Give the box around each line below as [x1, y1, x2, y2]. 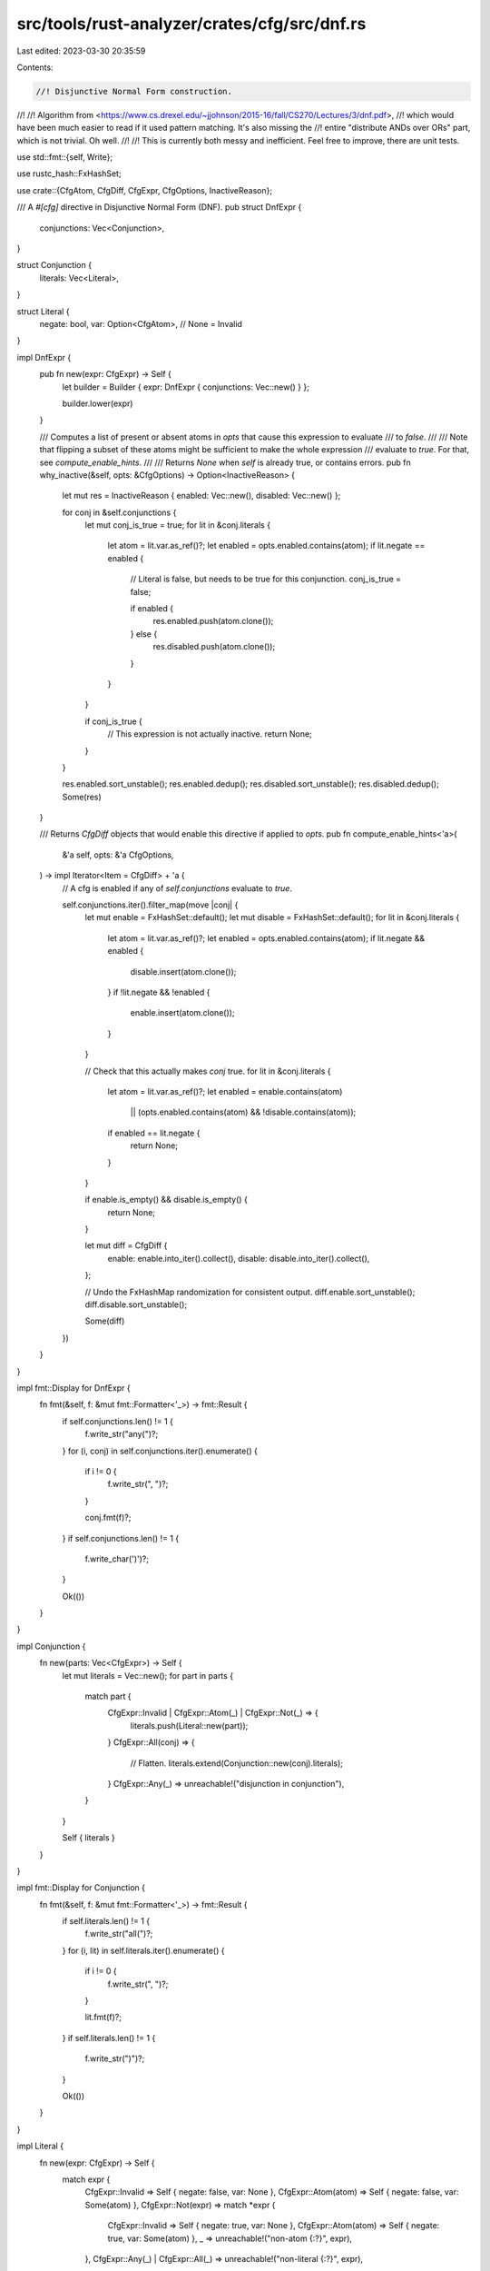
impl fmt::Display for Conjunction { [16, 1882, 145, 1893]
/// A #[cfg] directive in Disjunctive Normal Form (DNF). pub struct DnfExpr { [16, 202, 302, 213]
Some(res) [62, 791, 102, 802]
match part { [84, 1691, 132, 1702]
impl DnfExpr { [16, 352, 72, 362]
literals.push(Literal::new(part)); [130, 1720, 249, 1731]
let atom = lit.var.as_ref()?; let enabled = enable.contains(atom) [107, 1086, 343, 1096]
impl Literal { [16, 2140, 64, 2152]
